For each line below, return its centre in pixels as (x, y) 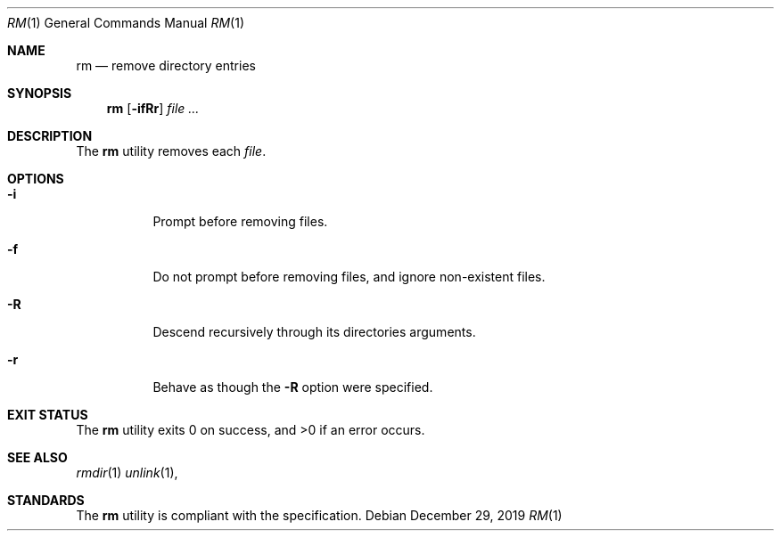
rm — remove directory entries (166, 65)
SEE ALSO (37, 457)
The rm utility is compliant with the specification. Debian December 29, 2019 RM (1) (319, 515)
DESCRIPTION (50, 136)
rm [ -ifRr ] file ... (153, 108)
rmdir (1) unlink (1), (127, 473)
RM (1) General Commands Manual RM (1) (126, 23)
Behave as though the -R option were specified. (293, 387)
